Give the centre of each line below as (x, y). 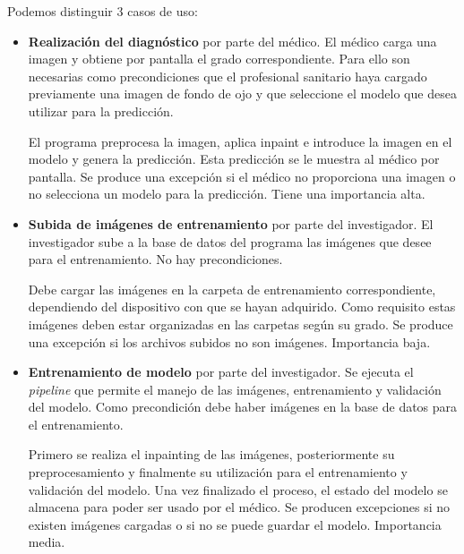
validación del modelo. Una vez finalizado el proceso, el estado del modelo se (238, 489)
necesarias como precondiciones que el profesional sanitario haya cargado (228, 76)
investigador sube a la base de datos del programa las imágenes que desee (230, 241)
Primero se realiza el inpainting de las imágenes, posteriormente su (211, 454)
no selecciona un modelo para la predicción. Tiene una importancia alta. (227, 194)
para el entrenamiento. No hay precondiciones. (155, 259)
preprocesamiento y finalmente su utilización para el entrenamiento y (218, 472)
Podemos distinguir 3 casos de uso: (103, 11)
